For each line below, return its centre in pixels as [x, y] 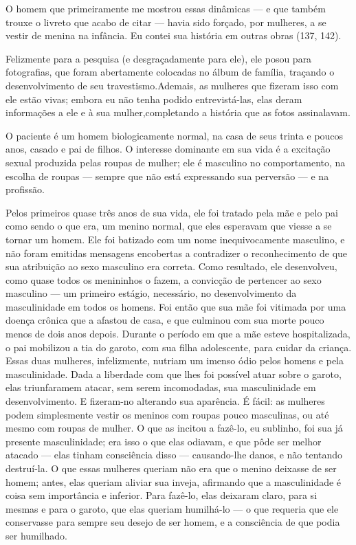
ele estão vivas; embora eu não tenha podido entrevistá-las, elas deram [154, 99]
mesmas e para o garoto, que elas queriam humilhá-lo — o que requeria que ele [172, 508]
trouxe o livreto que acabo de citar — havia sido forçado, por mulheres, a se [166, 22]
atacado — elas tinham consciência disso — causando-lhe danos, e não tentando [174, 455]
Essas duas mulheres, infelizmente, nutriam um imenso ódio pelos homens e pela [175, 360]
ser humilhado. [36, 535]
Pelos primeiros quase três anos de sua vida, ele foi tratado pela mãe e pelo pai [172, 212]
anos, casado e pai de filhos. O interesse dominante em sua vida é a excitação [168, 149]
